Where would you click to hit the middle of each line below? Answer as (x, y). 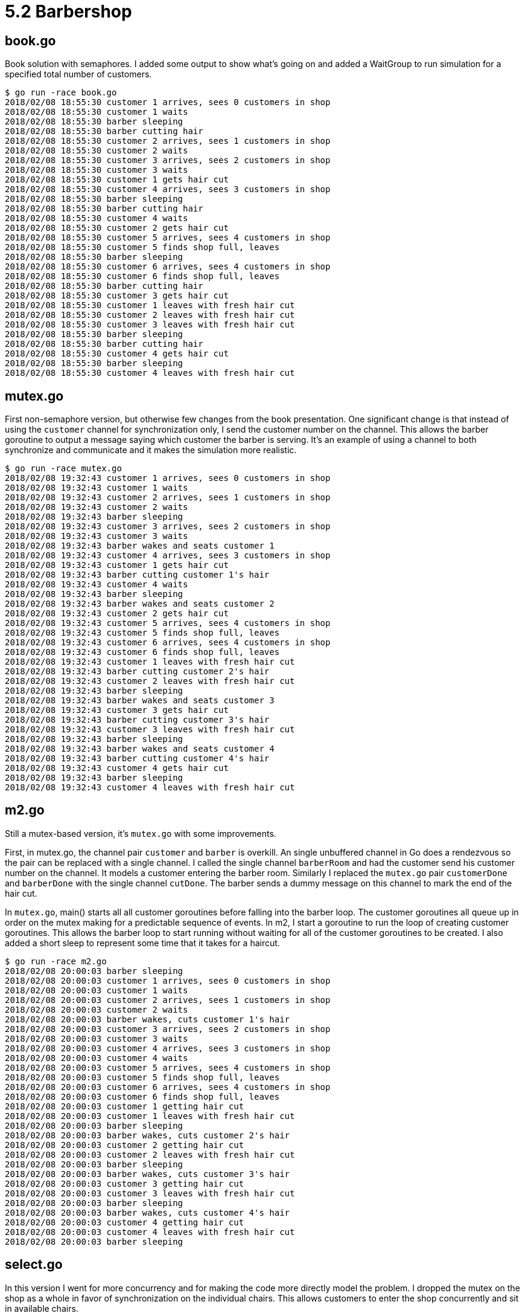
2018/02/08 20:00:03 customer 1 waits (97, 990)
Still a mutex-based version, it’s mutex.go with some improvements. (141, 833)
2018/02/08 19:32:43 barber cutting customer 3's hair (137, 720)
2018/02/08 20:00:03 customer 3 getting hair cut (125, 1183)
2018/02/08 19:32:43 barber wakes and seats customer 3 (140, 701)
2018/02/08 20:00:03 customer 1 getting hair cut (125, 1106)
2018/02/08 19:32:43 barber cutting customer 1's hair (137, 575)
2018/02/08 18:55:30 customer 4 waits (97, 218)
